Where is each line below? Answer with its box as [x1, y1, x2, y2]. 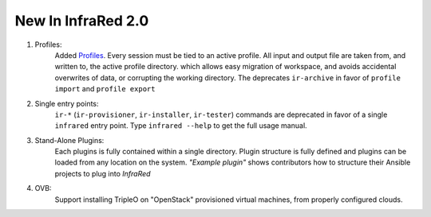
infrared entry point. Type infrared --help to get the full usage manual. [54, 121, 307, 130]
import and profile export [54, 84, 156, 94]
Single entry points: [34, 99, 99, 108]
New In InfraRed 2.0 [14, 12, 149, 29]
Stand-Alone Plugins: [34, 135, 105, 145]
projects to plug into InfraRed [54, 169, 151, 178]
